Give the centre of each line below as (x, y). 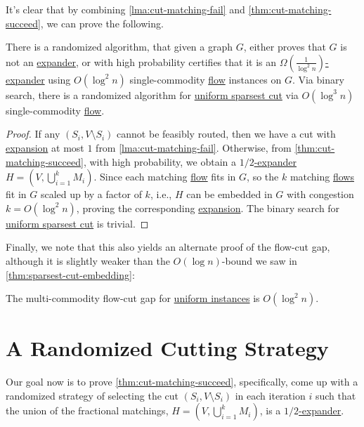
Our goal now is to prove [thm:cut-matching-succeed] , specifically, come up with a (182, 382)
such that (336, 395)
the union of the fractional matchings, (87, 410)
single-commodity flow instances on (206, 79)
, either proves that (285, 47)
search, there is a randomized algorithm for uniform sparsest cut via (152, 94)
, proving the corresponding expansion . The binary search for (208, 208)
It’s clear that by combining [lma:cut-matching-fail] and (125, 9)
